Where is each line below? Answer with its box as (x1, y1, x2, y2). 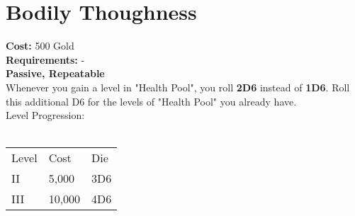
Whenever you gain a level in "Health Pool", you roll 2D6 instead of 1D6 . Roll (6, 79, 350, 94)
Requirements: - (6, 52, 85, 67)
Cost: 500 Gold (6, 38, 74, 53)
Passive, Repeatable (6, 66, 105, 81)
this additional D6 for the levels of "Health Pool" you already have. (6, 93, 297, 108)
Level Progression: (6, 108, 85, 123)
